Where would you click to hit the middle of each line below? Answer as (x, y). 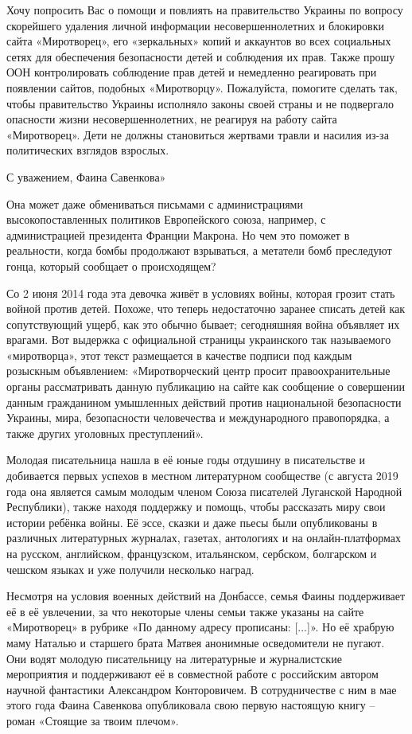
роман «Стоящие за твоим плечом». (93, 720)
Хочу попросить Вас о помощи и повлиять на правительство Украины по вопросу (205, 10)
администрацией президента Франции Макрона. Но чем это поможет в (178, 234)
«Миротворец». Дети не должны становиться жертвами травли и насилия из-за (198, 134)
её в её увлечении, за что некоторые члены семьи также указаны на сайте (185, 611)
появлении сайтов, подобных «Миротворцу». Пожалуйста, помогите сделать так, (202, 87)
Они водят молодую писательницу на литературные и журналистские (174, 658)
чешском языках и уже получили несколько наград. (130, 569)
